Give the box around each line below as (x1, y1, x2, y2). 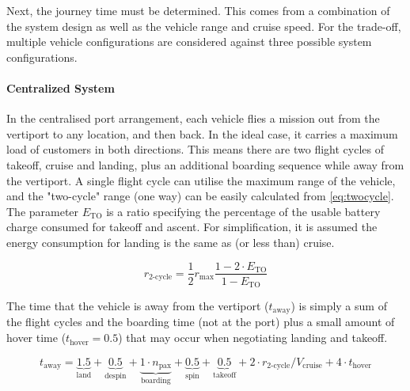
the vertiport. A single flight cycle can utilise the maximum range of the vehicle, (6, 172, 396, 188)
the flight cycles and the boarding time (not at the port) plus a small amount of (6, 313, 395, 330)
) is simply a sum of (290, 298, 387, 314)
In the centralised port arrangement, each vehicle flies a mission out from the (6, 110, 380, 127)
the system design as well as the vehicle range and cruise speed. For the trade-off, (6, 17, 401, 34)
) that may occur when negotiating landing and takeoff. (118, 329, 388, 346)
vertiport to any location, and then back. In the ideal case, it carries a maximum (6, 125, 398, 142)
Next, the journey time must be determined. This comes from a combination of (6, 2, 390, 18)
